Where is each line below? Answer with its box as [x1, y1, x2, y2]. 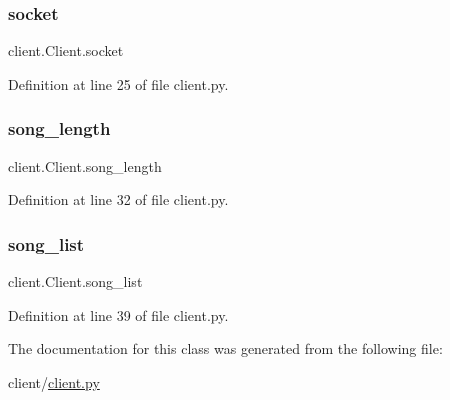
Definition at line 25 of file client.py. [8, 73, 229, 94]
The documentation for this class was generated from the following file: [8, 338, 443, 359]
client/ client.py [8, 371, 100, 392]
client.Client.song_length [8, 155, 162, 176]
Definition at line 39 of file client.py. [8, 304, 229, 325]
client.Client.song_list [8, 271, 143, 292]
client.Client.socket [8, 40, 124, 61]
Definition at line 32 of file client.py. [8, 189, 229, 210]
